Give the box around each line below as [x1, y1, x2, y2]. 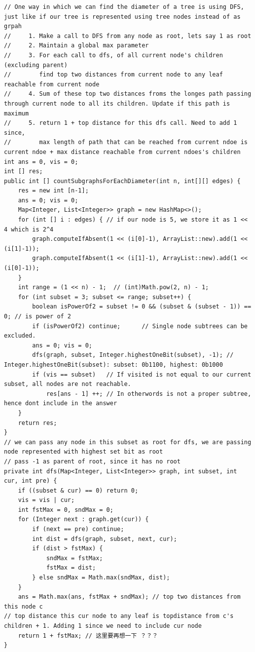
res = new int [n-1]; [18, 187, 89, 194]
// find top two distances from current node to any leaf [4, 71, 223, 78]
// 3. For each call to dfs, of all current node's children [4, 51, 223, 59]
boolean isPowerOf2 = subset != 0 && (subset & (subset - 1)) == [32, 303, 252, 310]
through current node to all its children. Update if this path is [4, 100, 230, 107]
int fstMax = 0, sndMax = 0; [18, 506, 113, 513]
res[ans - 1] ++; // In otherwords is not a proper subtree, [46, 390, 252, 397]
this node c [4, 603, 43, 610]
